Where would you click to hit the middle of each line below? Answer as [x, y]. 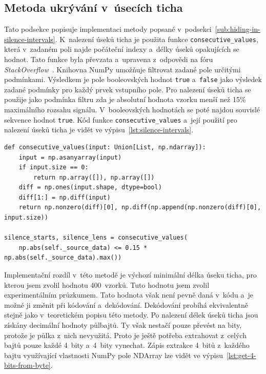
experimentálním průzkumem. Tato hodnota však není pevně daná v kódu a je [129, 295]
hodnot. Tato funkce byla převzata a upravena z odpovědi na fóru [109, 59]
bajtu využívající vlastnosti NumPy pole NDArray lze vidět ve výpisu [114, 355]
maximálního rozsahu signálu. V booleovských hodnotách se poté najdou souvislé [132, 110]
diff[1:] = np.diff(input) [65, 197]
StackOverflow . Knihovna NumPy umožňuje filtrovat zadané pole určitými [122, 69]
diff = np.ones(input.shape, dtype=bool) [90, 188]
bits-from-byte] [27, 365]
